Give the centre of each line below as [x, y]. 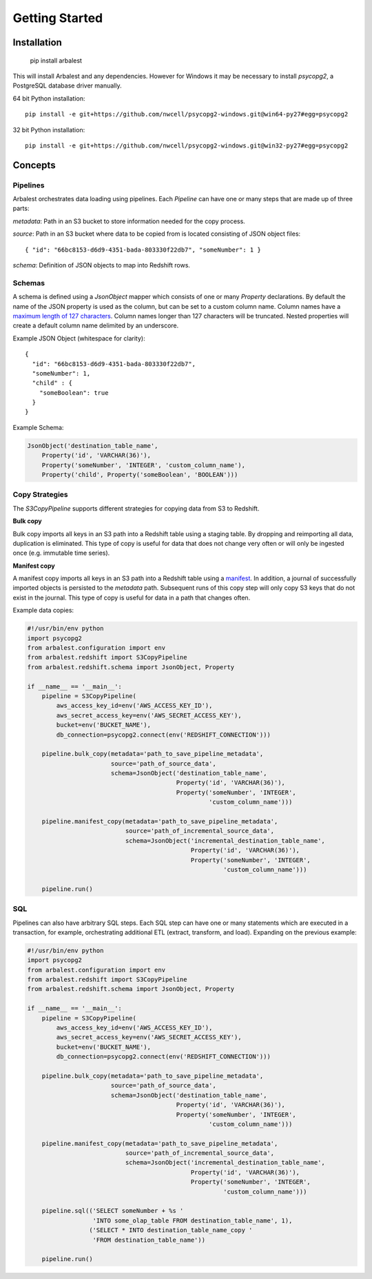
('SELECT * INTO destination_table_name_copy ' [170, 1230]
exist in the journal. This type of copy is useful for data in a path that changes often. [132, 597]
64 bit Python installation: [49, 98]
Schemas [29, 283]
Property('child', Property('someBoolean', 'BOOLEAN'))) [140, 474]
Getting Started [58, 18]
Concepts [34, 165]
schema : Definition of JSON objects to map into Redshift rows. [102, 265]
